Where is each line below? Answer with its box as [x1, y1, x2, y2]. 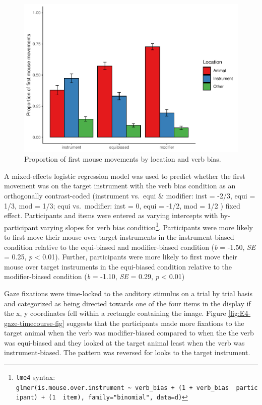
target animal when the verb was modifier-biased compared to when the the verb [4, 327, 254, 338]
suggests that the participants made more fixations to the [67, 317, 244, 328]
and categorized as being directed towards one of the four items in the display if [4, 298, 251, 308]
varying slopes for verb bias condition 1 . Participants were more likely [40, 220, 253, 232]
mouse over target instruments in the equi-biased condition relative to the [4, 261, 232, 272]
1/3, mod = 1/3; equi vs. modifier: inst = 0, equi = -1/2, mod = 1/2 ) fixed [4, 200, 240, 211]
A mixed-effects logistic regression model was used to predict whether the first [4, 170, 245, 181]
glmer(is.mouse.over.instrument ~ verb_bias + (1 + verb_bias [16, 384, 229, 391]
